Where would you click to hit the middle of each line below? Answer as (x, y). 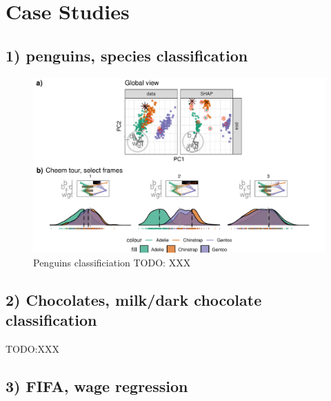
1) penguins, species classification (127, 55)
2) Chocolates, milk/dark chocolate (134, 299)
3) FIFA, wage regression (97, 386)
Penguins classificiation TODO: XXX (112, 262)
